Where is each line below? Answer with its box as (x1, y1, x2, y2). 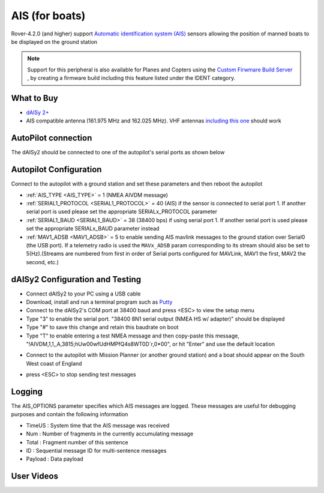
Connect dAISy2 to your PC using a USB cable (26, 290, 141, 297)
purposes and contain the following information (11, 411, 128, 418)
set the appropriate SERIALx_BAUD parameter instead (26, 225, 160, 232)
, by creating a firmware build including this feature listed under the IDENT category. (27, 74, 236, 82)
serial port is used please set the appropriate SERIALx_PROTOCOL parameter (26, 208, 218, 216)
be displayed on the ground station (11, 38, 98, 45)
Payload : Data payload (26, 455, 83, 462)
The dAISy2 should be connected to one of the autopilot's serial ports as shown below (11, 149, 225, 156)
